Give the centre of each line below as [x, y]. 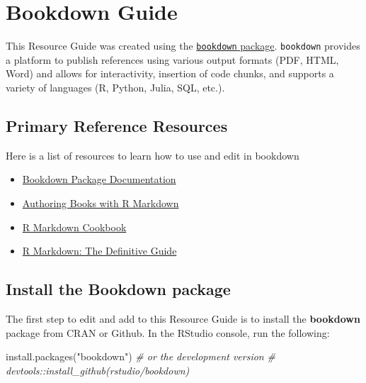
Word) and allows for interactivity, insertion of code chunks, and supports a [170, 73]
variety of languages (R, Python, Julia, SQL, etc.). [115, 87]
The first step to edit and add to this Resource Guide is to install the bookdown [183, 318]
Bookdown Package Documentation [99, 179]
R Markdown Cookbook [74, 227]
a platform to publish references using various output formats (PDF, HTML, [172, 59]
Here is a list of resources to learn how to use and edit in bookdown [153, 155]
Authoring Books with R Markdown [101, 202]
